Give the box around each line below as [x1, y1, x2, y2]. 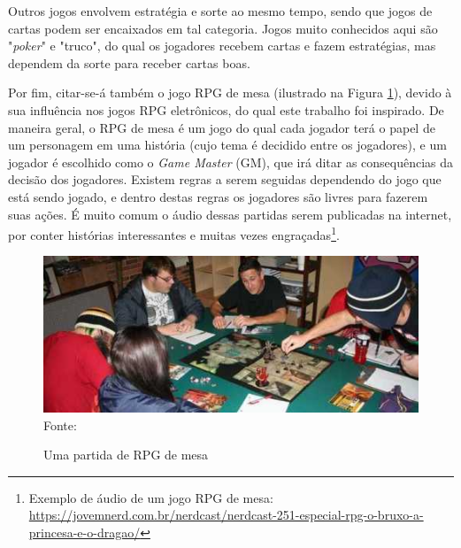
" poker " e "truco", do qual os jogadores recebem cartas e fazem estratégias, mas [8, 36, 436, 55]
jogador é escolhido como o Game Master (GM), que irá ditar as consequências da [8, 152, 454, 171]
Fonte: [43, 415, 77, 434]
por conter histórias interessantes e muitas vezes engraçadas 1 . [8, 223, 340, 243]
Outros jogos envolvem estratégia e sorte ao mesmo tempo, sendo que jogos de [8, 2, 433, 19]
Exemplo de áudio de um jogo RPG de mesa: [28, 488, 273, 506]
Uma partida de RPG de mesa [43, 445, 209, 464]
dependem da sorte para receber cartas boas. [8, 53, 250, 72]
